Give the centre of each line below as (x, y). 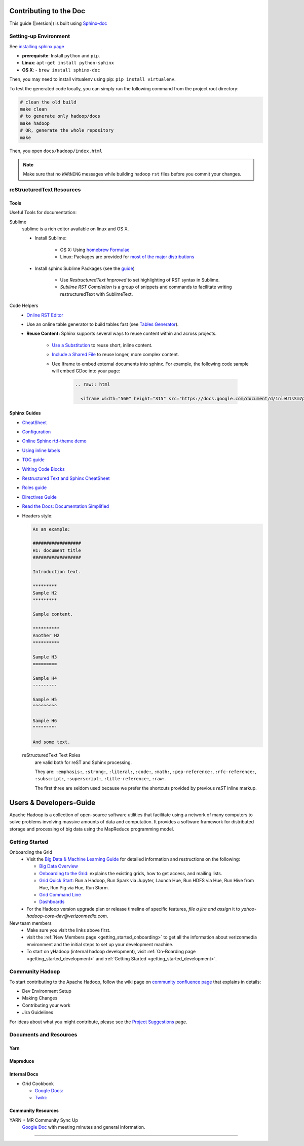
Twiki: (41, 1098)
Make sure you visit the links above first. (69, 930)
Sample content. (53, 614)
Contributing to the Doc (47, 11)
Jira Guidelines (37, 1013)
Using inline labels (41, 450)
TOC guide (33, 460)
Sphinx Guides (25, 413)
